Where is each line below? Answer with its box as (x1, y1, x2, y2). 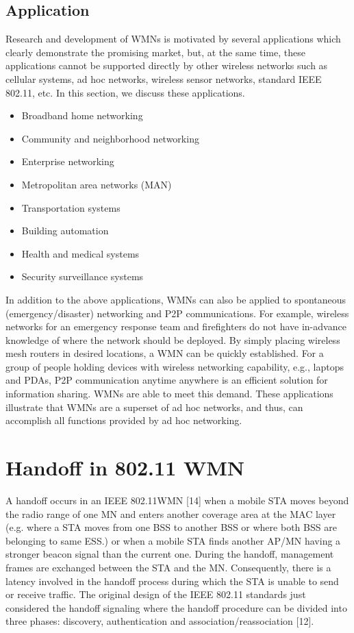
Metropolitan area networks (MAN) (21, 177, 172, 191)
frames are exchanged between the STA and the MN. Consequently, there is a (5, 560, 331, 574)
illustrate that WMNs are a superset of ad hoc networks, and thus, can (5, 399, 303, 414)
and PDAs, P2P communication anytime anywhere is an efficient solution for (5, 373, 328, 387)
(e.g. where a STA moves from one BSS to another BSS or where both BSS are (5, 520, 337, 534)
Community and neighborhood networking (21, 131, 199, 145)
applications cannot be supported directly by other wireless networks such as (5, 58, 328, 73)
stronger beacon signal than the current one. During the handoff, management (5, 547, 334, 561)
